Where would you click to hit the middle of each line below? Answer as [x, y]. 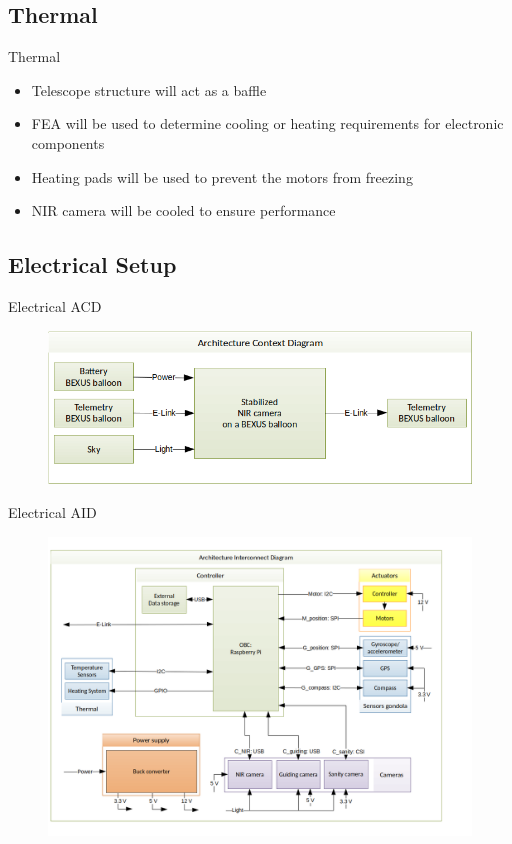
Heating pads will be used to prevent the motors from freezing [222, 176]
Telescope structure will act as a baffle [149, 89]
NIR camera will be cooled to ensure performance [183, 210]
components [68, 142]
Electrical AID [52, 512]
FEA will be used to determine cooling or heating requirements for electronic [267, 123]
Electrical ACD [55, 305]
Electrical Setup [92, 264]
